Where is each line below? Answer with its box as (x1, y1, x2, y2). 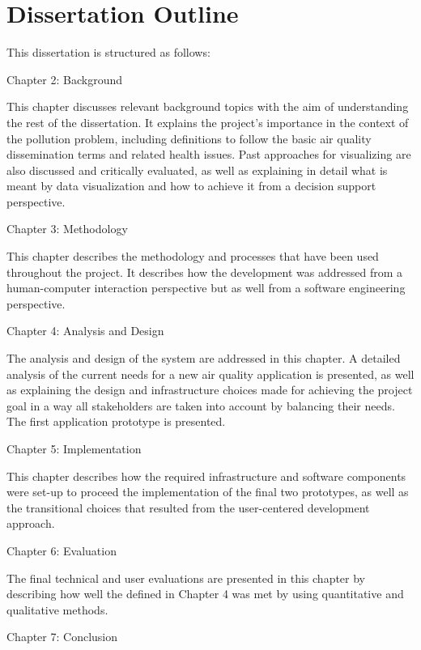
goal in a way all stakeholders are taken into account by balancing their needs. (6, 397, 395, 414)
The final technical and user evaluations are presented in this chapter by (6, 569, 366, 586)
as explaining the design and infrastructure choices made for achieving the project (6, 381, 413, 398)
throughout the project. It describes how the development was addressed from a (6, 263, 403, 280)
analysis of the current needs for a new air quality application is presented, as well (6, 365, 415, 382)
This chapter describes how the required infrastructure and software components (6, 467, 406, 484)
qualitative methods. (6, 601, 108, 618)
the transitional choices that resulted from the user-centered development (6, 499, 370, 516)
